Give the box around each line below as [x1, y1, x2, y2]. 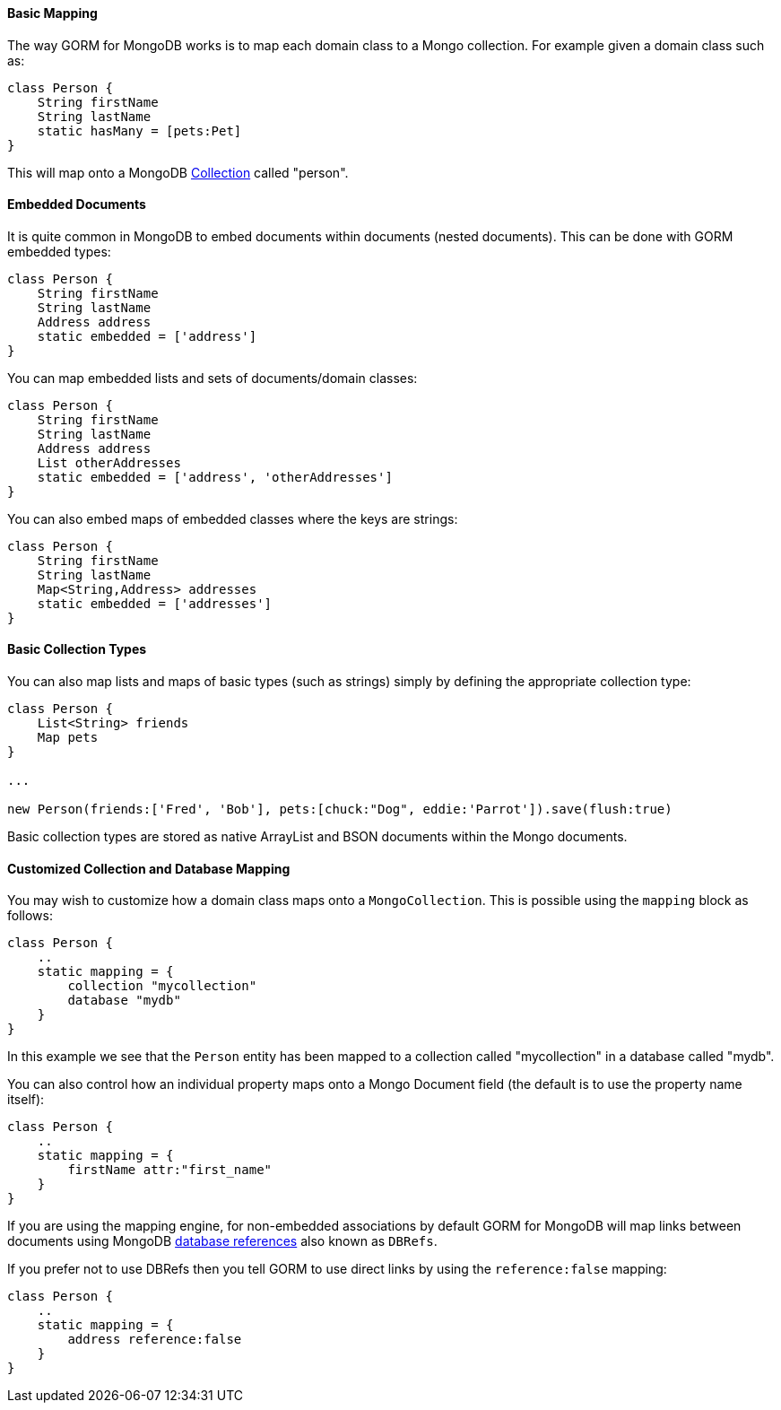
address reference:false [67, 1332, 242, 1347]
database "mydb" [67, 993, 181, 1008]
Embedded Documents [7, 196, 146, 213]
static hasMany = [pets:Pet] [37, 123, 242, 138]
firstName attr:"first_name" [67, 1162, 273, 1178]
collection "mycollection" [67, 979, 257, 994]
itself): [7, 1092, 45, 1108]
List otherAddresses [37, 455, 181, 470]
